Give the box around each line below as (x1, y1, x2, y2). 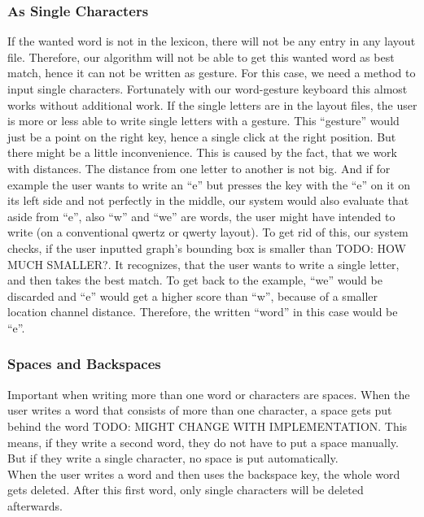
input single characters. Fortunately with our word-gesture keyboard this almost (7, 80, 408, 97)
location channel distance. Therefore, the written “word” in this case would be (7, 303, 398, 320)
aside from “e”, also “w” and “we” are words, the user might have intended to (7, 207, 396, 224)
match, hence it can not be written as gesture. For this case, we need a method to (7, 64, 416, 81)
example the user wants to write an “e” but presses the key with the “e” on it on (7, 176, 411, 193)
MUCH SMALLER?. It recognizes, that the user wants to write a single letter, (7, 255, 400, 272)
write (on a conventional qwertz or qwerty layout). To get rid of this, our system (7, 224, 409, 241)
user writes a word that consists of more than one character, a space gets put (7, 402, 392, 419)
